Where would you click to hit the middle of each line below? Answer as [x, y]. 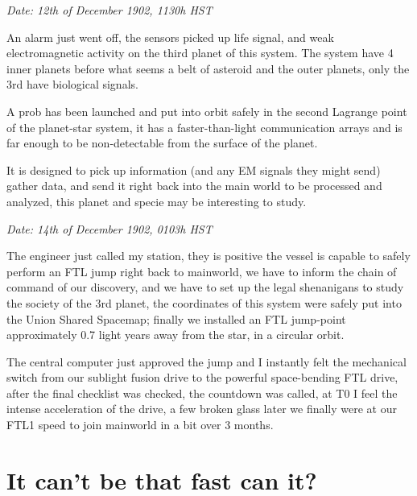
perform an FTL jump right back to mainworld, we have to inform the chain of [202, 271]
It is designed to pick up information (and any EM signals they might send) [194, 169]
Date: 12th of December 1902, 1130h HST [109, 10]
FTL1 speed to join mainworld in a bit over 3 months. [140, 425]
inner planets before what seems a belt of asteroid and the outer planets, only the [208, 68]
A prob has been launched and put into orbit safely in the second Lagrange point [207, 111]
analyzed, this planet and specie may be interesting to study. [157, 201]
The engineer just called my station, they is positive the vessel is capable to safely [208, 256]
